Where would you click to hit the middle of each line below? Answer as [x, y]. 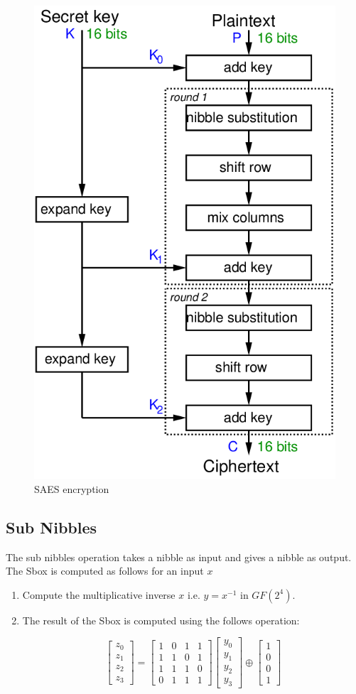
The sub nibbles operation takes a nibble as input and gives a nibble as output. [179, 557]
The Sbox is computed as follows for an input [105, 571]
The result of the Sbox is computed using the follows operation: [161, 620]
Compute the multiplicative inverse [99, 594]
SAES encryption [72, 488]
